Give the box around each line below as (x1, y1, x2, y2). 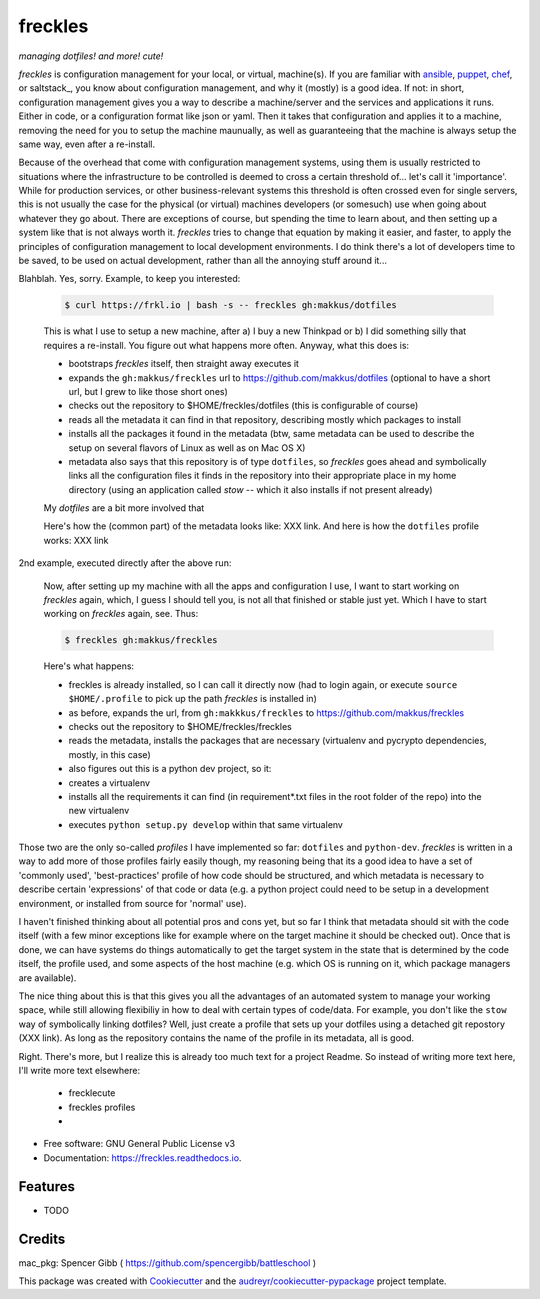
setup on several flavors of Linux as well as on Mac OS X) (68, 441, 306, 454)
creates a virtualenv (68, 776, 150, 789)
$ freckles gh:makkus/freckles (64, 635, 219, 646)
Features (18, 1178, 75, 1195)
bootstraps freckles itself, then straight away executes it (68, 358, 300, 370)
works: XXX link (43, 534, 109, 546)
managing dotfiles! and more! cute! (18, 50, 164, 62)
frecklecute (68, 1087, 116, 1099)
